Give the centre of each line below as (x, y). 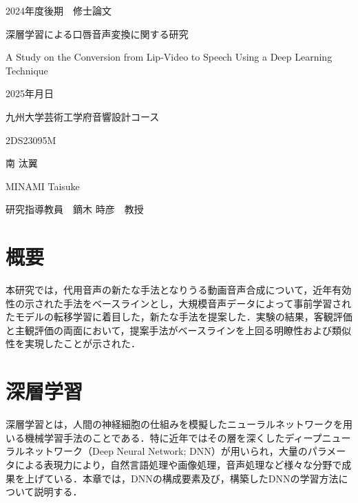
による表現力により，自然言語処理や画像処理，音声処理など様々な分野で (178, 464)
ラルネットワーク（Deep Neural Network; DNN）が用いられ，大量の (157, 451)
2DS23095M (31, 140)
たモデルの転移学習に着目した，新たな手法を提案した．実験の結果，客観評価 (179, 317)
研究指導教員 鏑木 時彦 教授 (75, 209)
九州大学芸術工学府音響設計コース (83, 116)
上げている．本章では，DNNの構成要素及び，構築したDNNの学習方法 (181, 478)
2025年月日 (30, 93)
